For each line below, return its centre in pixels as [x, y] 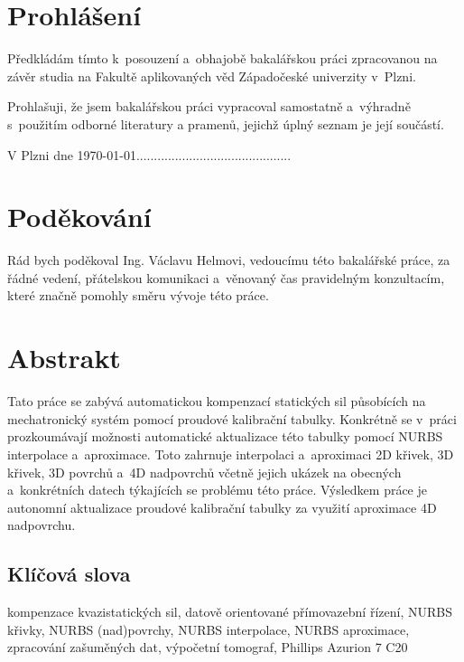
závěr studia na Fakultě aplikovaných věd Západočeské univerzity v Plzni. [212, 76]
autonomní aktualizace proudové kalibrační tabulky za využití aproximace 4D [222, 507]
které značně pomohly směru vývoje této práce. [138, 295]
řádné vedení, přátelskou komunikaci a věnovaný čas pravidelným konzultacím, [226, 277]
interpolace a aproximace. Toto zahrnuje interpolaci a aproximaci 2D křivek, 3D [231, 454]
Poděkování [79, 217]
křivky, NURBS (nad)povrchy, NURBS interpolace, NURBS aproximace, [209, 629]
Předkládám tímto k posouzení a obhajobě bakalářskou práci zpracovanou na [223, 58]
